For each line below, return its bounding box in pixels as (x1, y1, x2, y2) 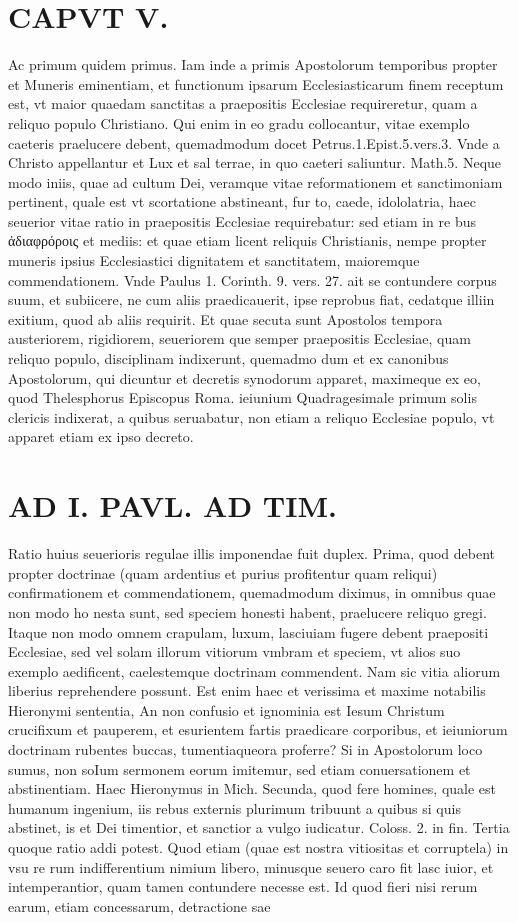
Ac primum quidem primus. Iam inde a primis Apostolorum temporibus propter (8, 54, 498, 75)
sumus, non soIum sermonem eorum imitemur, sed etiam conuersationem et (8, 758, 471, 779)
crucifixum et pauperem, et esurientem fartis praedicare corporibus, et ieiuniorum (8, 719, 508, 740)
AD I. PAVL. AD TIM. (8, 485, 337, 526)
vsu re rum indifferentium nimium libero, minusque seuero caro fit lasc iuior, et (8, 856, 494, 877)
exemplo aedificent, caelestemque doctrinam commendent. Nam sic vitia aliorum (8, 660, 501, 681)
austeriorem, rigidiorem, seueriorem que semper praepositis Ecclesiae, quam (8, 328, 471, 349)
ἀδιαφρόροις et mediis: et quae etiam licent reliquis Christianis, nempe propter (8, 230, 487, 251)
